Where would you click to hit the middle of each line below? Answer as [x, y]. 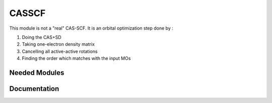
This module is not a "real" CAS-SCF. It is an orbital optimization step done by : [91, 28]
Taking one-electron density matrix [58, 44]
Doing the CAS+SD [42, 37]
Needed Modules [37, 73]
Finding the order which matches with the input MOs [76, 58]
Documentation [34, 89]
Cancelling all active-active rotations [60, 51]
